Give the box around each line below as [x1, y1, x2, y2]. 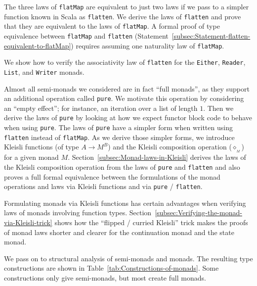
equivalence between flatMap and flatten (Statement [4, 30, 169, 41]
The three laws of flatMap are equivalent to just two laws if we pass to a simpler [4, 1, 249, 11]
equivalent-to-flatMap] [4, 40, 71, 50]
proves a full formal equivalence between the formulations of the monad [4, 171, 220, 182]
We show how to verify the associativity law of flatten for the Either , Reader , [4, 57, 246, 67]
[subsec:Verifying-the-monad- [155, 207, 242, 218]
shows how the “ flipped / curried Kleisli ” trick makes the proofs [54, 217, 248, 227]
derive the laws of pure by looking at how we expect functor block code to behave [4, 112, 253, 123]
